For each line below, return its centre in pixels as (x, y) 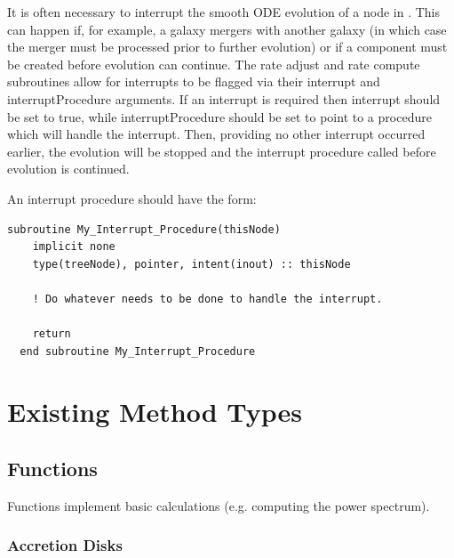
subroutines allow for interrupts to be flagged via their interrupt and (194, 81)
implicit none (74, 247)
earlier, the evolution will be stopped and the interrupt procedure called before (222, 151)
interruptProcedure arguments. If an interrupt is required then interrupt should (224, 98)
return (52, 334)
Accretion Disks (65, 545)
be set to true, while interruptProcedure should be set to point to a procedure (219, 116)
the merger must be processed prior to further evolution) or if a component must (227, 47)
